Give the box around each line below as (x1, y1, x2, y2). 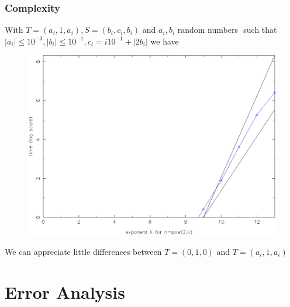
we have (150, 35, 179, 47)
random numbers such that (177, 23, 277, 36)
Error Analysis (5, 279, 125, 303)
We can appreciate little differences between (5, 245, 162, 257)
